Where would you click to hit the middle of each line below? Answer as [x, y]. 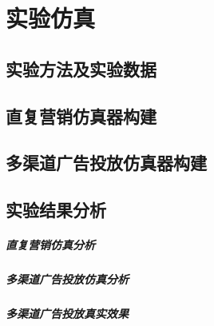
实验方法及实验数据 [81, 68]
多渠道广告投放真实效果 [67, 314]
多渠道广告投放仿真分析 [67, 279]
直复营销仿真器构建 [81, 115]
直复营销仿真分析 [50, 245]
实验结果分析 [56, 210]
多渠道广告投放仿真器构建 [106, 163]
